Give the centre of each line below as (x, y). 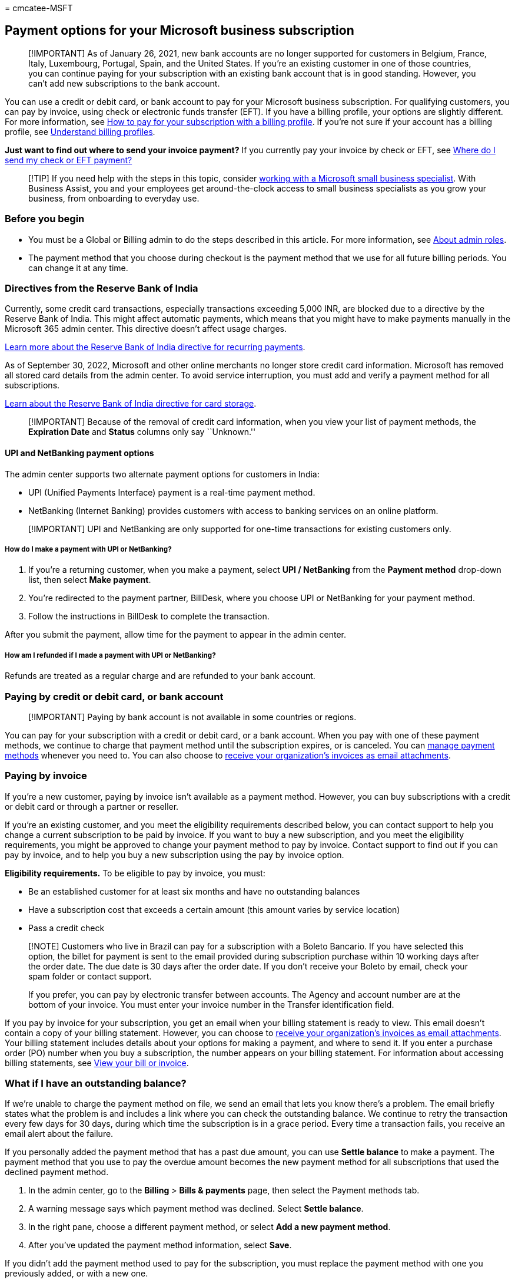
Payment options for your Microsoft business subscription (180, 31)
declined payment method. (57, 1172)
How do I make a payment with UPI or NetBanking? (88, 549)
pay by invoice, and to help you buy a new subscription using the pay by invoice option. (175, 855)
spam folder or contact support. (90, 976)
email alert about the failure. (59, 1134)
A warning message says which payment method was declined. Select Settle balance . (196, 1209)
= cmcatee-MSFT (39, 8)
